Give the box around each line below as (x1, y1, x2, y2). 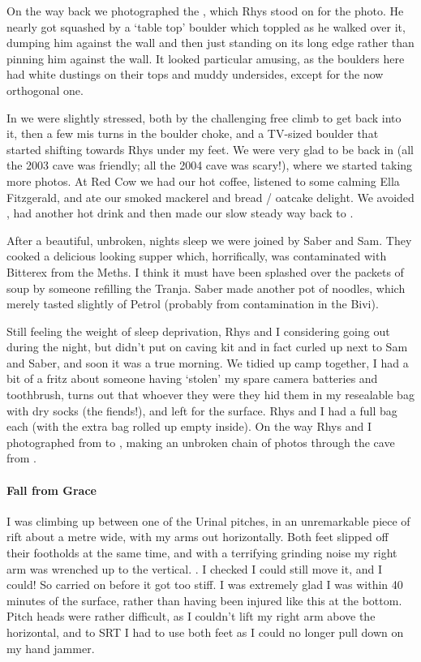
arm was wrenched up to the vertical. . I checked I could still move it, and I (6, 560, 382, 577)
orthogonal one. (6, 81, 84, 98)
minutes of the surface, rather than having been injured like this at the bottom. (6, 591, 402, 608)
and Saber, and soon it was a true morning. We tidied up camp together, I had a (6, 354, 409, 371)
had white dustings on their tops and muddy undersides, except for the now (6, 66, 384, 83)
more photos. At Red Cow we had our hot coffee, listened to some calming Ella (6, 172, 400, 189)
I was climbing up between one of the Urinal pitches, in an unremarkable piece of (6, 512, 410, 529)
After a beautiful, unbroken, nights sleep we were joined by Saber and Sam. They (6, 231, 412, 248)
